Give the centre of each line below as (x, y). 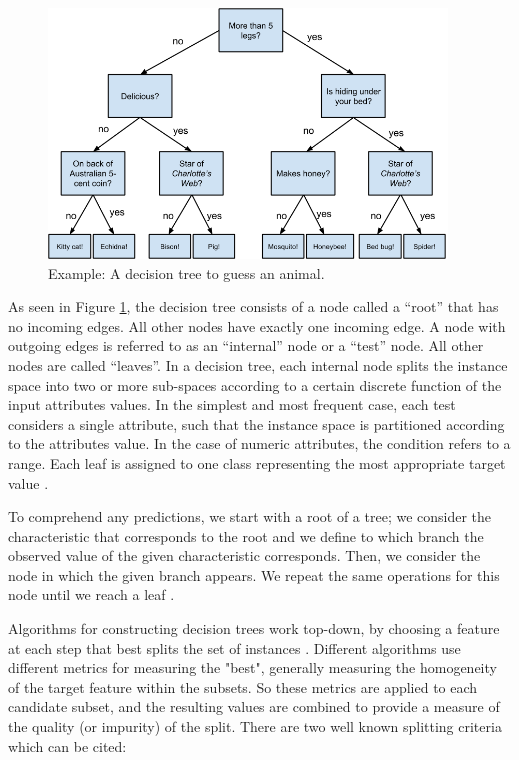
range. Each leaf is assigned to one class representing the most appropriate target (257, 462)
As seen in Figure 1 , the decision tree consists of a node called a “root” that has (253, 306)
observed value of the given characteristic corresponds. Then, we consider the (244, 555)
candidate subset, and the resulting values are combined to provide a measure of (254, 706)
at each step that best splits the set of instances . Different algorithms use (234, 647)
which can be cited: (67, 745)
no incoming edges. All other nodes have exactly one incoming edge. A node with (257, 325)
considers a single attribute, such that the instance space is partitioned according (256, 423)
